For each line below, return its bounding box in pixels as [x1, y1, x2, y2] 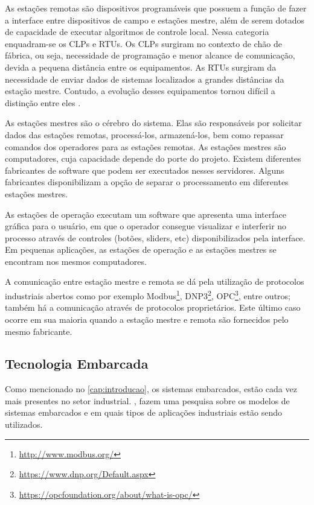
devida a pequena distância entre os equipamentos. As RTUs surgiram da [5, 60, 277, 73]
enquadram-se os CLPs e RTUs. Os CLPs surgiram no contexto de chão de [5, 37, 282, 49]
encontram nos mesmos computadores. [5, 255, 147, 267]
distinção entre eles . [5, 96, 81, 109]
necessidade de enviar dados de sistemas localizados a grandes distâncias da [5, 72, 284, 85]
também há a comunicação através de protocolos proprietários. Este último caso [5, 301, 301, 314]
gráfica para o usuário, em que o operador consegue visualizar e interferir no [5, 220, 287, 232]
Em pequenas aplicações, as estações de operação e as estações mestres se [5, 243, 277, 256]
